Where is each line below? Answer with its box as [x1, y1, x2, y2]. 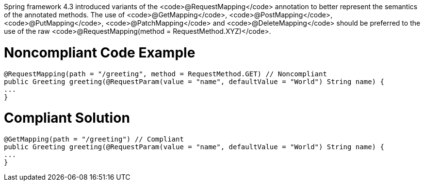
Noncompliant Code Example [4, 44, 196, 61]
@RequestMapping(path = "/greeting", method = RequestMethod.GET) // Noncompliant [4, 70, 327, 78]
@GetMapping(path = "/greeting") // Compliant [4, 135, 184, 143]
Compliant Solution [4, 110, 130, 127]
